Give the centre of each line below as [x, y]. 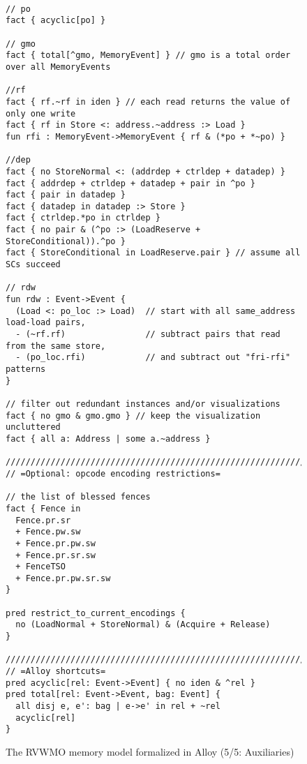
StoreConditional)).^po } [66, 241]
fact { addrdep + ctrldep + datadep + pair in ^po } [130, 183]
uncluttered [33, 427]
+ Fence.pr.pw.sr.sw [63, 578]
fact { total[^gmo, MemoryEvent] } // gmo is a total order [148, 55]
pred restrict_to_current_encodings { [96, 613]
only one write [41, 113]
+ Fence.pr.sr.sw [55, 555]
